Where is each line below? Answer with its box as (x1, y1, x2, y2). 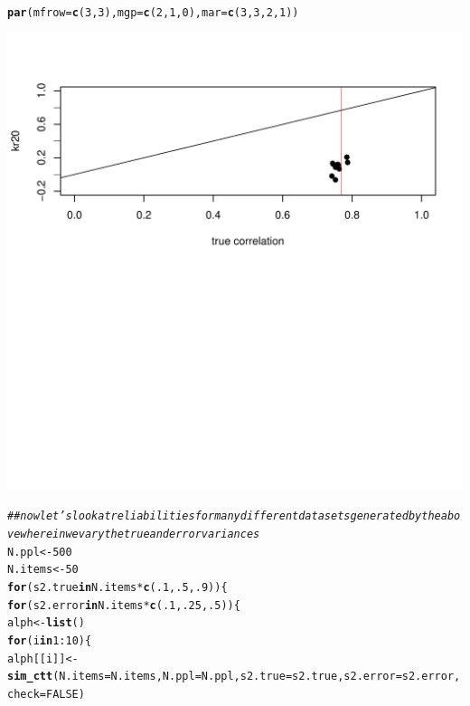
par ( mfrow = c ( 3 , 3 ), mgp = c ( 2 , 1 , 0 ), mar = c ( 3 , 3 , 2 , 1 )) (7, 6, 299, 19)
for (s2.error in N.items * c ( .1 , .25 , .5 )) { (7, 598, 240, 612)
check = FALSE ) (7, 687, 85, 701)
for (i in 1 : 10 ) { (7, 634, 92, 647)
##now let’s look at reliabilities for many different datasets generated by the (7, 510, 441, 523)
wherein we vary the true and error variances (20, 527, 260, 540)
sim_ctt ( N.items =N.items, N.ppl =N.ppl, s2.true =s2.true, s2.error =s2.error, (7, 670, 461, 683)
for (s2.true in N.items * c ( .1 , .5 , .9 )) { (7, 580, 228, 594)
